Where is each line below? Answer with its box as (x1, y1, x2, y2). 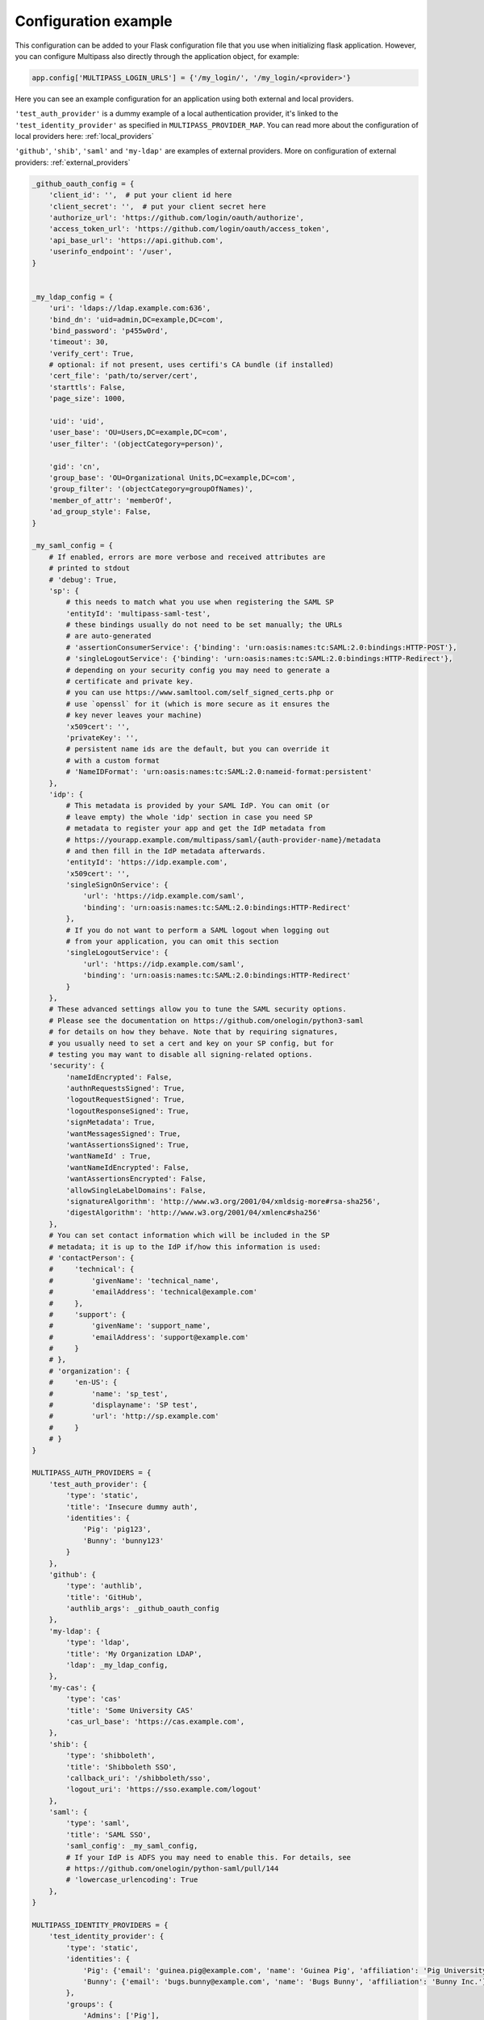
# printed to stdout (48, 564, 131, 573)
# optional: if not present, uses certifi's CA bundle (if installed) (48, 360, 335, 369)
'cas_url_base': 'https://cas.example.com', (65, 1717, 245, 1726)
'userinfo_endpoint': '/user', (48, 247, 173, 256)
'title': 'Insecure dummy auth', (65, 1502, 198, 1511)
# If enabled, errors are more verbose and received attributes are (48, 552, 326, 562)
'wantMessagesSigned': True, (65, 1129, 181, 1138)
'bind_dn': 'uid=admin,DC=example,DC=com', (48, 315, 223, 324)
